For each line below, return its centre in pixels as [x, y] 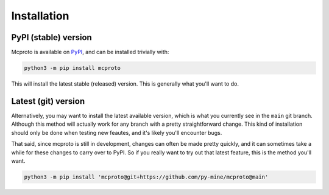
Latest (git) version [48, 101]
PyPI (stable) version [52, 37]
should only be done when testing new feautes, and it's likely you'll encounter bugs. [117, 132]
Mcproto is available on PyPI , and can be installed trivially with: [90, 52]
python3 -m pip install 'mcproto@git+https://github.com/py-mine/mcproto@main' [146, 177]
